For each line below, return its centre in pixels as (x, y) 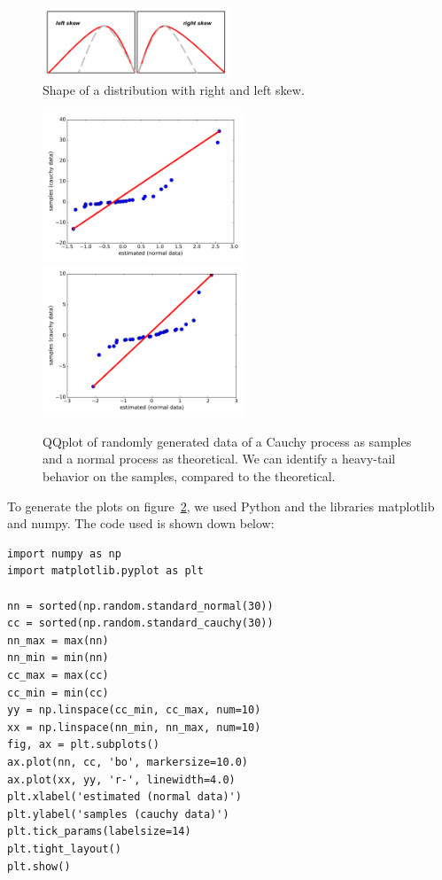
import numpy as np (64, 553)
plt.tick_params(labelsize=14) (99, 832)
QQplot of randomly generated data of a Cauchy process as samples (227, 441)
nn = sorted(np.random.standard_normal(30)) (140, 606)
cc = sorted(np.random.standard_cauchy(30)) (140, 623)
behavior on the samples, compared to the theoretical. (189, 476)
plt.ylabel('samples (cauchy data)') (118, 814)
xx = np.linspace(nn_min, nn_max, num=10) (134, 727)
